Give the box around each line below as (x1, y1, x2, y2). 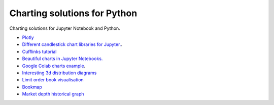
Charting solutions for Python (9, 8, 138, 19)
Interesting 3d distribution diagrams (22, 70, 97, 76)
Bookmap (22, 84, 43, 90)
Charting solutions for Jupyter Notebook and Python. (9, 25, 120, 31)
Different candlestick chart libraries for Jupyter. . (22, 41, 123, 47)
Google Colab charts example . (22, 63, 86, 69)
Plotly (22, 34, 34, 40)
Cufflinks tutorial (22, 48, 57, 55)
